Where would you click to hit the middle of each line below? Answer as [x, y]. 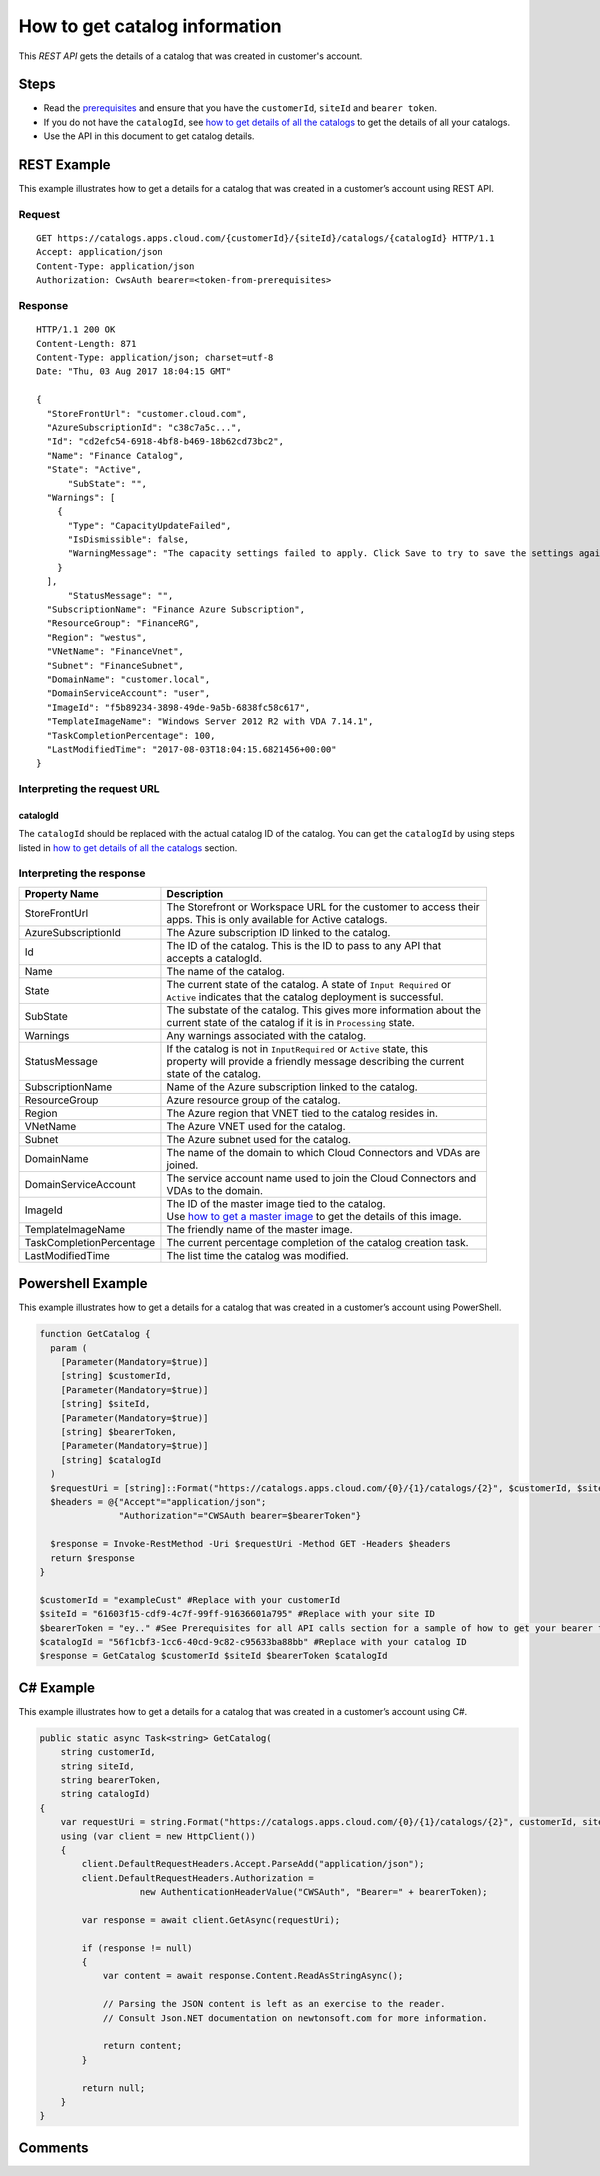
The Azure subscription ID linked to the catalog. [278, 932]
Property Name [61, 893]
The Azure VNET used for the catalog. [256, 1126]
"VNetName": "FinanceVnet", [115, 651]
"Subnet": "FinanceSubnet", [115, 665]
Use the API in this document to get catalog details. [149, 136]
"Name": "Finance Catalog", [115, 455]
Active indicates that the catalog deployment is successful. [305, 997]
